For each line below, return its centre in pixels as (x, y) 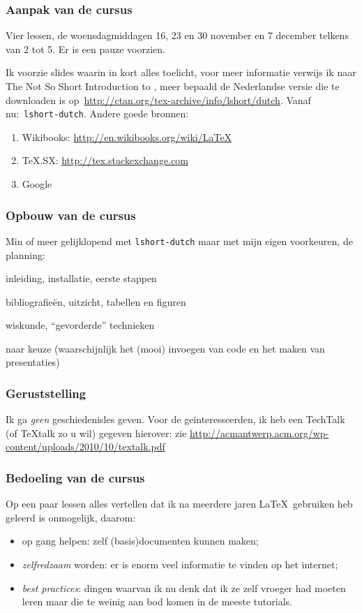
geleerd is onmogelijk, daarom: (71, 517)
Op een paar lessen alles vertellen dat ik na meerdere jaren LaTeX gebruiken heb (179, 504)
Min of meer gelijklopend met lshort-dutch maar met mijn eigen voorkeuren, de (179, 241)
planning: (25, 254)
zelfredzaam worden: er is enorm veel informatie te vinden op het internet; (180, 564)
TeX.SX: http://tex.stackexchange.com (105, 160)
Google (37, 184)
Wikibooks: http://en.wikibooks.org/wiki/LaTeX (127, 136)
